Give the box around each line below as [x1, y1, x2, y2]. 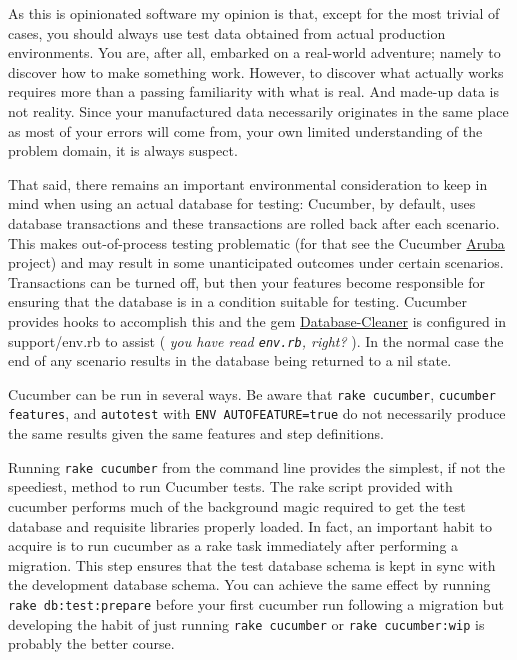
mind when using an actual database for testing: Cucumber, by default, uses [8, 193, 476, 214]
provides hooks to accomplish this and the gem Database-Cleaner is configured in [8, 310, 507, 331]
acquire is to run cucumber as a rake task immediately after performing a [8, 535, 459, 556]
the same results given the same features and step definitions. [8, 423, 384, 444]
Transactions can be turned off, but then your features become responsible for [8, 271, 486, 292]
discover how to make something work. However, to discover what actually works [8, 61, 504, 82]
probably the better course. [8, 633, 175, 654]
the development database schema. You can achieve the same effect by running [8, 574, 491, 595]
